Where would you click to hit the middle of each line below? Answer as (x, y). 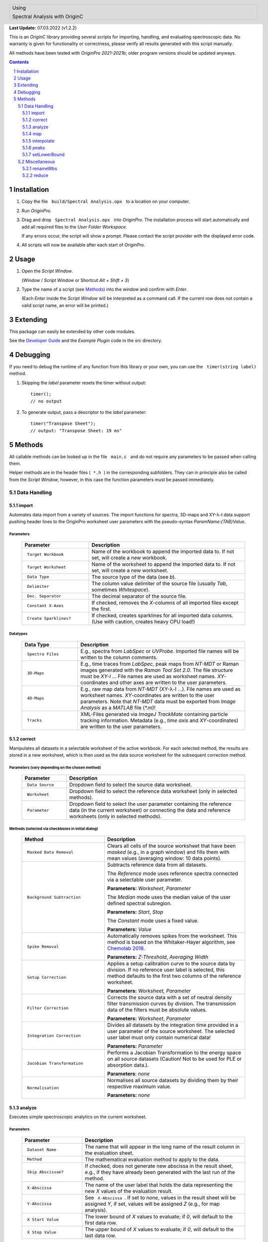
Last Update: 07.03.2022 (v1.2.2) (43, 28)
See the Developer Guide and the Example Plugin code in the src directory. (86, 341)
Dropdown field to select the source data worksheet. (131, 785)
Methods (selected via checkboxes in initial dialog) (54, 829)
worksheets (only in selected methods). (115, 816)
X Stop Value (42, 1232)
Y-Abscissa (39, 1204)
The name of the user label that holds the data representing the (159, 1185)
